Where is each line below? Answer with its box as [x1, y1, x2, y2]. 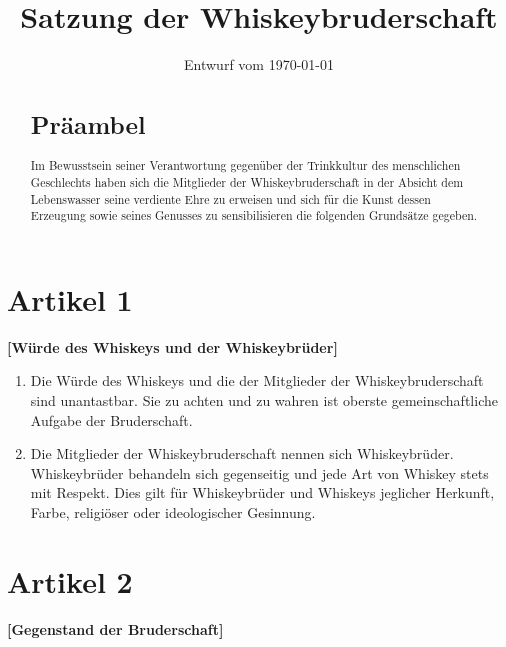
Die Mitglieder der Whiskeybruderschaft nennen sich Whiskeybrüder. [30, 443, 454, 464]
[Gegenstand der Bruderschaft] [7, 618, 224, 639]
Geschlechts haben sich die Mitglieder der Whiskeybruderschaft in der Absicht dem [30, 173, 464, 190]
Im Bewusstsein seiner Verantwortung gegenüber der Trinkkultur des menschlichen [30, 157, 461, 174]
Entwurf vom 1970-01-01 [184, 54, 334, 75]
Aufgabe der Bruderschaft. [30, 409, 193, 430]
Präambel [30, 107, 146, 142]
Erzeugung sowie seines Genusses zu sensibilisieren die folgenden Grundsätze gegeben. [30, 207, 478, 224]
